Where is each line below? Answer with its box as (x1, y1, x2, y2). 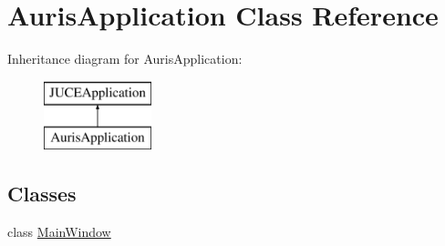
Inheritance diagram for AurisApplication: (7, 49, 243, 68)
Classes (7, 179, 77, 208)
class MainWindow (7, 222, 111, 241)
